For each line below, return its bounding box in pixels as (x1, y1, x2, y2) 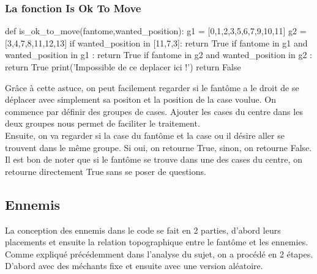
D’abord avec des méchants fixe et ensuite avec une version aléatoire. (5, 259, 263, 272)
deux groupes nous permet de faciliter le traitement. (5, 117, 200, 130)
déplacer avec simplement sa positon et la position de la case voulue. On (5, 93, 276, 106)
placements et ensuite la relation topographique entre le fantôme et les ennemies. (5, 235, 308, 248)
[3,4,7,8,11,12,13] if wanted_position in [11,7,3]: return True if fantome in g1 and (5, 36, 308, 49)
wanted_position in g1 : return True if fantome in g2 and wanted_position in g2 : (5, 48, 312, 61)
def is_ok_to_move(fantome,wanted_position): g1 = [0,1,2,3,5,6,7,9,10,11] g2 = (5, 24, 307, 37)
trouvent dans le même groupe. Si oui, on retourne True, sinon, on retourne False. (5, 141, 312, 154)
